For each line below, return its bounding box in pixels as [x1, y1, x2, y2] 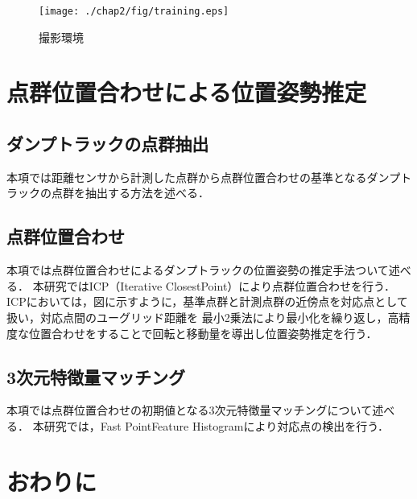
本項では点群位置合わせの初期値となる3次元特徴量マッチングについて [6, 402, 373, 419]
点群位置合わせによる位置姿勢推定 [6, 76, 367, 109]
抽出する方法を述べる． [85, 184, 209, 201]
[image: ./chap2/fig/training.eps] [39, 6, 229, 17]
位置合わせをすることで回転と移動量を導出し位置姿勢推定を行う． [28, 324, 378, 341]
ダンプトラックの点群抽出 [6, 131, 209, 156]
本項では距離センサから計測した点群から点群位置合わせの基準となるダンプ [6, 168, 401, 185]
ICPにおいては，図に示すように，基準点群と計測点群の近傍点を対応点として [6, 293, 408, 310]
